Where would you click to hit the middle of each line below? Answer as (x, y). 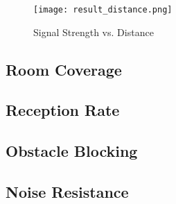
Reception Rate (63, 110)
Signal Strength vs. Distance (94, 32)
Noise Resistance (67, 191)
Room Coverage (64, 69)
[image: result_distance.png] (103, 10)
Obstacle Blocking (72, 151)
